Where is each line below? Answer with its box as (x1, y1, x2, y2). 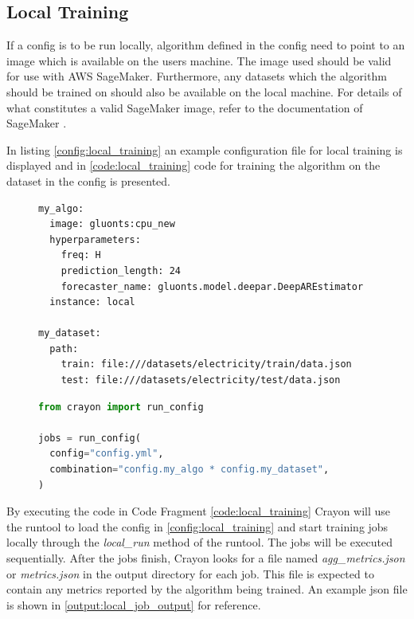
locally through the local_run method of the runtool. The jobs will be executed (6, 534, 393, 550)
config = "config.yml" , (49, 448, 164, 460)
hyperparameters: (49, 233, 141, 245)
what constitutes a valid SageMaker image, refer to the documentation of (6, 99, 363, 116)
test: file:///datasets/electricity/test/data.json (61, 374, 341, 386)
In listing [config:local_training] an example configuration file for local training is (6, 141, 403, 158)
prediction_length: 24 (61, 264, 181, 276)
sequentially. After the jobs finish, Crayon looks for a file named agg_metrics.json (6, 550, 405, 566)
